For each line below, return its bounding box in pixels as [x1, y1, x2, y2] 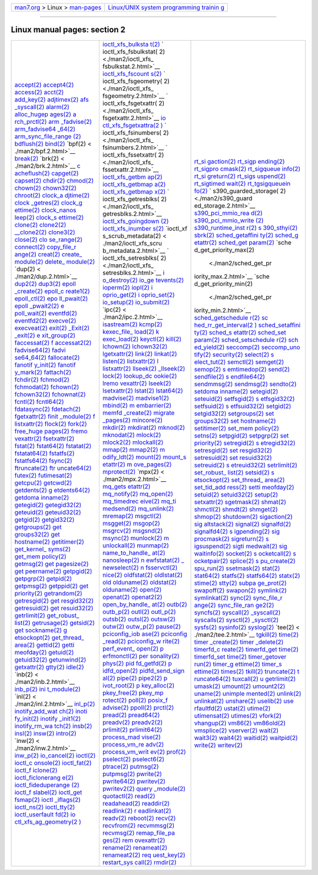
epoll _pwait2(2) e [14, 301, 65, 310]
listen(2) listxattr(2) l [102, 357, 159, 365]
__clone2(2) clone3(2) [14, 228, 76, 236]
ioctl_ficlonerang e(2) [14, 773, 74, 781]
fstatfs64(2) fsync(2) [14, 456, 73, 465]
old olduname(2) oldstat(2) [102, 578, 177, 586]
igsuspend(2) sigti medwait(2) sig [194, 542, 288, 550]
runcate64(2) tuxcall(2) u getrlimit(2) [194, 675, 296, 683]
